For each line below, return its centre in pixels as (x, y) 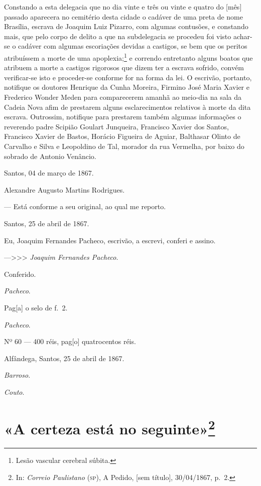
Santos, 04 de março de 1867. (49, 173)
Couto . (14, 391)
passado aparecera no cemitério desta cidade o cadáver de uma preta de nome (123, 16)
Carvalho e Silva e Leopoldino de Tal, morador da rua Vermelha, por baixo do (124, 146)
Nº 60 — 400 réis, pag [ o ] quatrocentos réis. (70, 341)
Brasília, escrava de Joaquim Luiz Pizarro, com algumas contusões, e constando (126, 26)
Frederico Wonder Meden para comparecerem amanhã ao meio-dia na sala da (123, 97)
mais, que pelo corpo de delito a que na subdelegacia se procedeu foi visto (118, 36)
